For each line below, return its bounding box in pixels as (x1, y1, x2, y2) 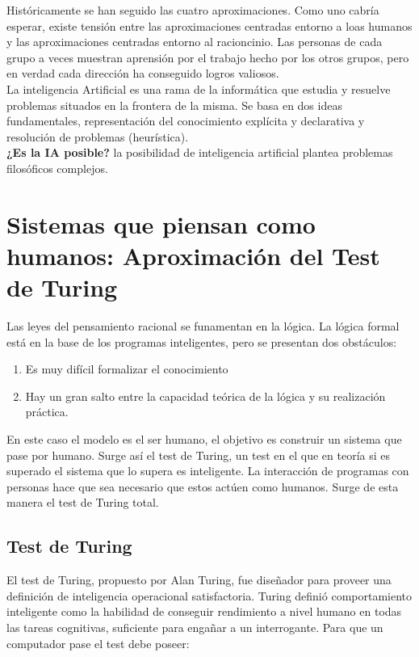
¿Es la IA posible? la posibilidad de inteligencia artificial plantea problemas (6, 144, 393, 161)
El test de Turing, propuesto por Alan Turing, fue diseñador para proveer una (6, 571, 392, 588)
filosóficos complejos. (6, 159, 108, 176)
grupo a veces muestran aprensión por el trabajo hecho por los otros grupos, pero (6, 48, 409, 65)
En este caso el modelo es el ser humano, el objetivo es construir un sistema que (6, 431, 402, 447)
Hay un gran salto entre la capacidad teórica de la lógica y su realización (25, 387, 386, 404)
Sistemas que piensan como (6, 207, 316, 240)
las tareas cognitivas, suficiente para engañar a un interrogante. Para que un (6, 618, 383, 635)
